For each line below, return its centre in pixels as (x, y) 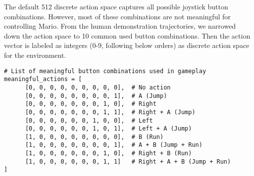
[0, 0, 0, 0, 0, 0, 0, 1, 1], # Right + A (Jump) (110, 112)
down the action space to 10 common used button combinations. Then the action (127, 35)
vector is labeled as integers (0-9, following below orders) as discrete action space (127, 45)
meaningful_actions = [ (43, 79)
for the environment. (35, 55)
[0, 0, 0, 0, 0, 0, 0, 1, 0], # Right (91, 104)
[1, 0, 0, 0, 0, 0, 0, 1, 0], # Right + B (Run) (108, 154)
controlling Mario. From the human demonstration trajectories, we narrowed (120, 26)
